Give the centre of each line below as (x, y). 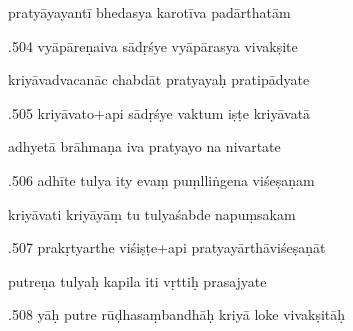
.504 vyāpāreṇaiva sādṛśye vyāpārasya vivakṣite (153, 45)
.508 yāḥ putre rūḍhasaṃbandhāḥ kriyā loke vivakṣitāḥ (177, 314)
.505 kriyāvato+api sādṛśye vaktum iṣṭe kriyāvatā (159, 112)
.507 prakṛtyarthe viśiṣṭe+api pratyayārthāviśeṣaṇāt (167, 247)
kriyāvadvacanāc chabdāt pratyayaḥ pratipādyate (159, 79)
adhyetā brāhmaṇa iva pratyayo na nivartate (144, 146)
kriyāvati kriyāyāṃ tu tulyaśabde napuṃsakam (152, 213)
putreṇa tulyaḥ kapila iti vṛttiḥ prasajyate (137, 280)
